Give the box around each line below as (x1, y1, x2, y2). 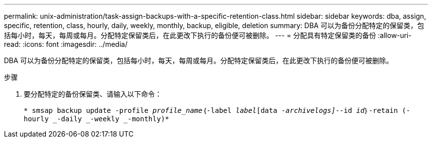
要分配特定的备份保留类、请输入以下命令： (24, 90, 162, 98)
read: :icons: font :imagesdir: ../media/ (4, 40, 128, 48)
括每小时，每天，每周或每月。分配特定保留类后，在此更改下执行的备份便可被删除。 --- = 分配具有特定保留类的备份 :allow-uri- (4, 31, 412, 39)
